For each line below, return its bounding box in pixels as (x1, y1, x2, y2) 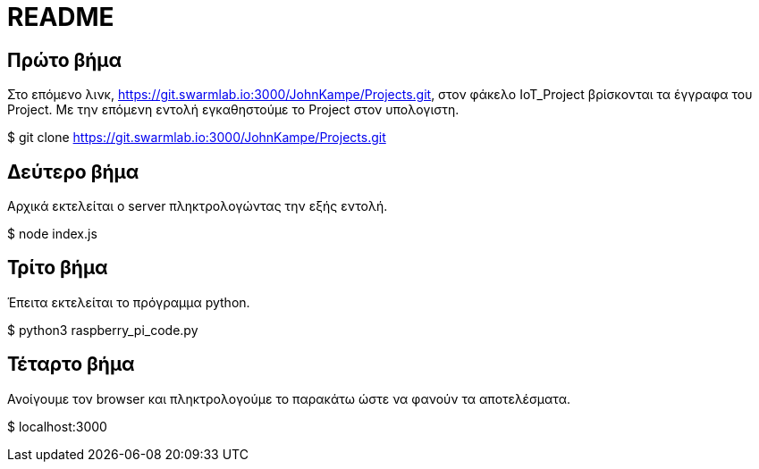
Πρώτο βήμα (7, 48, 122, 71)
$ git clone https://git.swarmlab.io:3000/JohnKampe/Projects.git (7, 130, 386, 146)
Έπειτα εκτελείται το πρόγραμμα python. (7, 294, 250, 310)
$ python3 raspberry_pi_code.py (7, 322, 198, 338)
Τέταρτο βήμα (7, 353, 135, 376)
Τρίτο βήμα (7, 256, 108, 280)
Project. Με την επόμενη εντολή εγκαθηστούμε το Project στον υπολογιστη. (7, 102, 460, 118)
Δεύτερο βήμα (7, 160, 139, 183)
